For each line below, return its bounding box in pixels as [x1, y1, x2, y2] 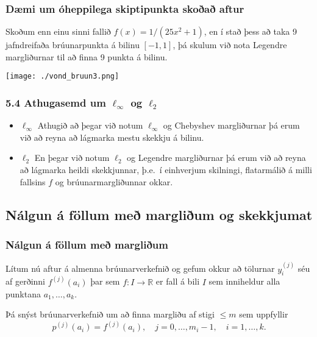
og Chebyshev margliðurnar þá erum [163, 119, 300, 132]
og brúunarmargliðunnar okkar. [55, 175, 173, 188]
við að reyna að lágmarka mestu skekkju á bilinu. [20, 130, 204, 143]
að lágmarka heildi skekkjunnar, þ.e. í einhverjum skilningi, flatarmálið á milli [20, 163, 312, 176]
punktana [5, 287, 41, 300]
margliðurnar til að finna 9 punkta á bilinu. [5, 50, 168, 63]
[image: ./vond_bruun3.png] [5, 72, 119, 81]
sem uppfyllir [239, 308, 288, 321]
